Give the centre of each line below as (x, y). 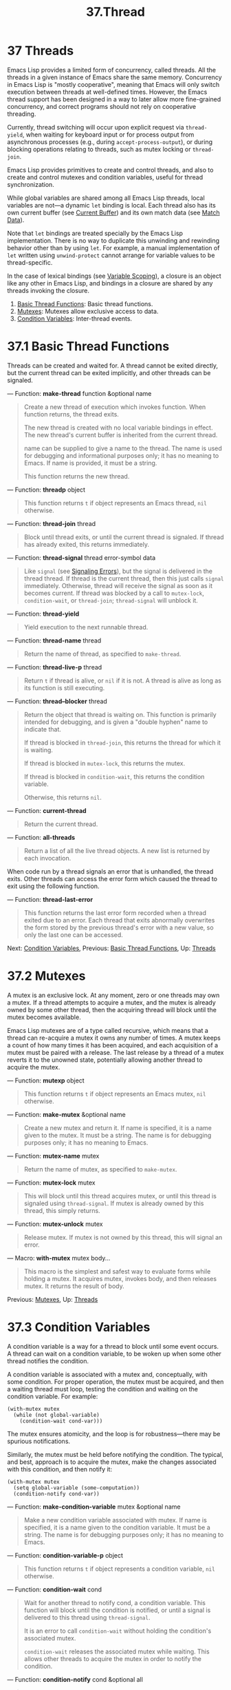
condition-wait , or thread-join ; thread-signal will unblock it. (111, 600)
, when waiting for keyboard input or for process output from (108, 134)
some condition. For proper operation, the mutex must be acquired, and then (115, 1381)
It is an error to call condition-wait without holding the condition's (118, 1631)
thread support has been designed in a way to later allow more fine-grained (114, 99)
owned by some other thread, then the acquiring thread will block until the (112, 1009)
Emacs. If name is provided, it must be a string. (90, 463)
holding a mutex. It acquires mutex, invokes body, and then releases (120, 1278)
